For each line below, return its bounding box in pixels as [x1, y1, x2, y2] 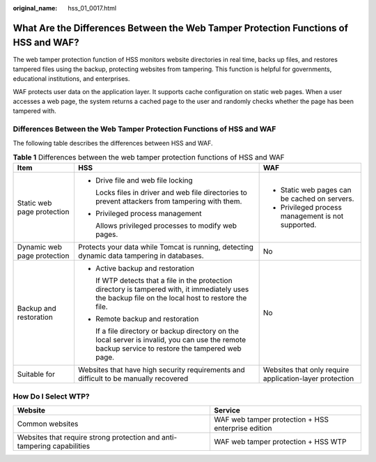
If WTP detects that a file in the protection [95, 276, 233, 286]
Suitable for [17, 369, 56, 379]
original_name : [13, 4, 58, 12]
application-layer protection [263, 374, 354, 383]
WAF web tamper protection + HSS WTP [213, 437, 347, 447]
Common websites [17, 419, 79, 429]
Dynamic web [17, 242, 63, 252]
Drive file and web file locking [95, 176, 193, 185]
